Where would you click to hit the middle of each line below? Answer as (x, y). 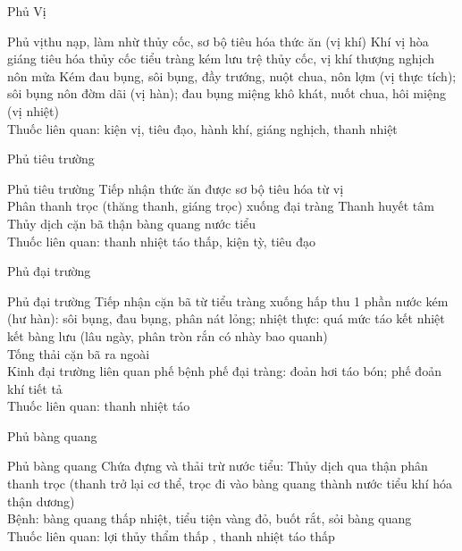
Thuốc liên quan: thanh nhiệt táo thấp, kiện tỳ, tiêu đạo (162, 241)
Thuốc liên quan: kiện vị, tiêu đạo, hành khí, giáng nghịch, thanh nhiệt (202, 128)
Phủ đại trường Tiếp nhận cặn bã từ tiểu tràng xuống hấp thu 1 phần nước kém (228, 301)
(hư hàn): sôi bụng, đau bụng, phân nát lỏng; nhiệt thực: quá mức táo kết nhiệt (226, 318)
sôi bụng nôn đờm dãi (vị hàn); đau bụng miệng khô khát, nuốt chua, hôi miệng (227, 93)
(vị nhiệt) (33, 110)
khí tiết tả (35, 388)
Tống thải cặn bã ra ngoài (79, 353)
